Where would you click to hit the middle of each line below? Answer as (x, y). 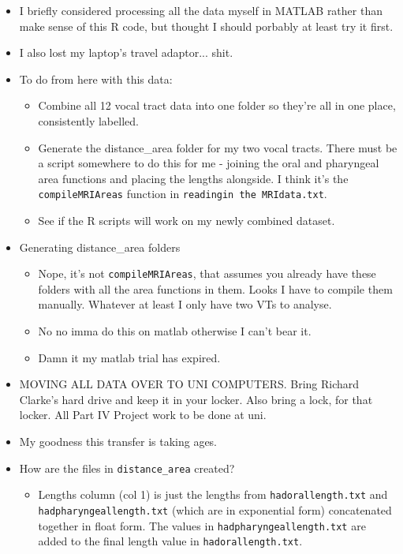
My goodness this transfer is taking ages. (118, 441)
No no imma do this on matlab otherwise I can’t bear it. (175, 331)
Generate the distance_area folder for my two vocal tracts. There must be (218, 147)
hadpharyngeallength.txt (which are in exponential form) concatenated (215, 509)
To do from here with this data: (96, 79)
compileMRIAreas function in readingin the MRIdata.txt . (183, 194)
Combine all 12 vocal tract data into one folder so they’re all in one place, (217, 105)
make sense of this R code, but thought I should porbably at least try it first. (206, 26)
